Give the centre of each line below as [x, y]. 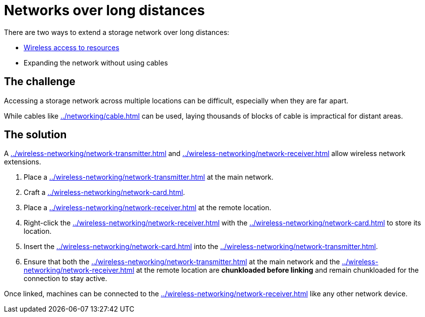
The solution [35, 135]
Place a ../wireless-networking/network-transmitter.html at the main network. [149, 177]
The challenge [40, 82]
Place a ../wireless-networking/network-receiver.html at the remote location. [147, 208]
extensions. [23, 162]
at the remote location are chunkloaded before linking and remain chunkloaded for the [278, 270]
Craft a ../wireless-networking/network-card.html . [104, 192]
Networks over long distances [104, 10]
